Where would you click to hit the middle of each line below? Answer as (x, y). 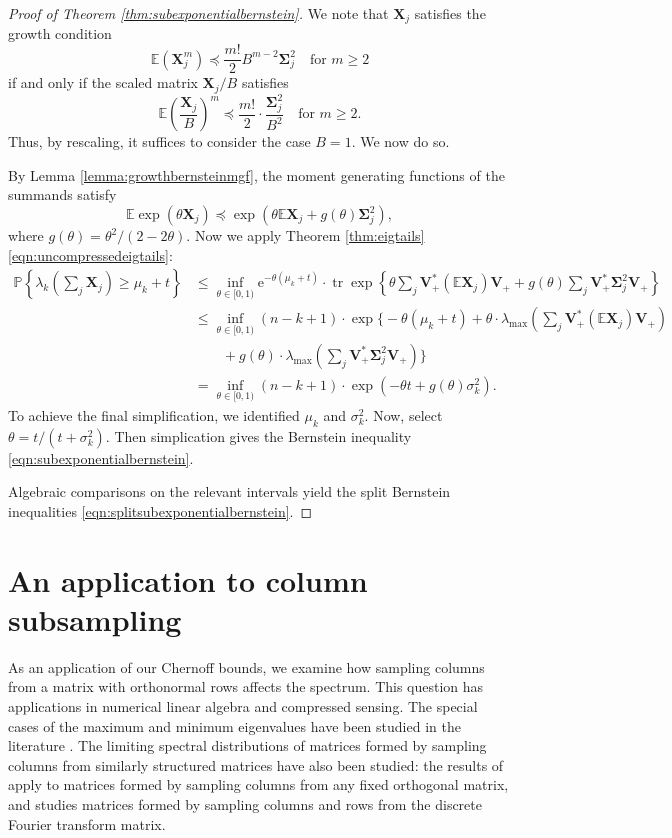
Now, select (408, 414)
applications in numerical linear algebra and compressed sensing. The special (243, 706)
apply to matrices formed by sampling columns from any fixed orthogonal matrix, (258, 784)
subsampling (95, 618)
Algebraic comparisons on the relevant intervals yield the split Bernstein (229, 491)
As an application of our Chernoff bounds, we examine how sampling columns (246, 666)
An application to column (188, 579)
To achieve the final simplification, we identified (154, 414)
